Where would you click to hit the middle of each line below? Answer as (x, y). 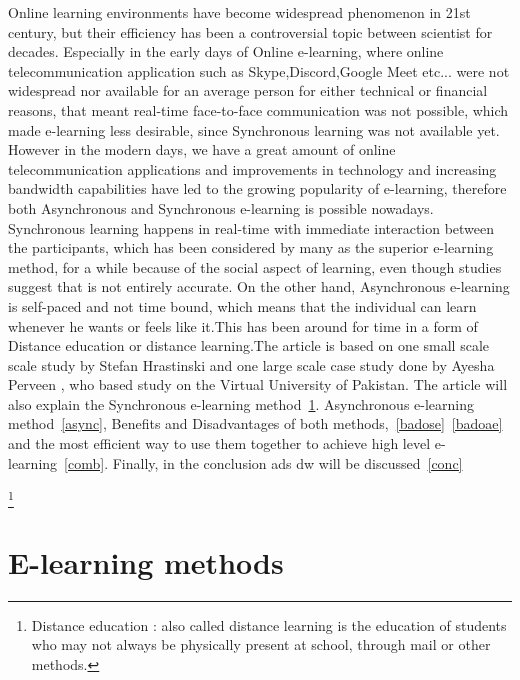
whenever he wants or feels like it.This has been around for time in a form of (243, 325)
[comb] (84, 462)
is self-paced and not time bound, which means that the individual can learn (242, 305)
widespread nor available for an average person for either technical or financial (248, 90)
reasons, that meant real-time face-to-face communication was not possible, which (258, 109)
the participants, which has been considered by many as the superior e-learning (251, 247)
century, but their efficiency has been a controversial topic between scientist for (250, 31)
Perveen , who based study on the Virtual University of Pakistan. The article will (258, 384)
